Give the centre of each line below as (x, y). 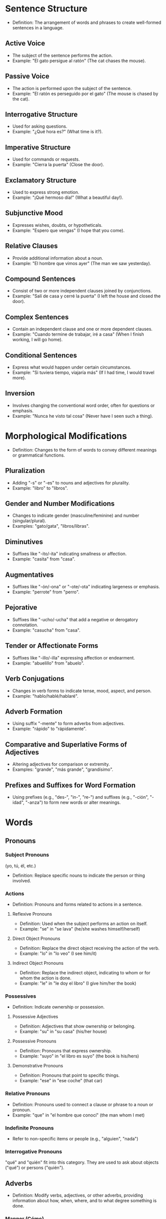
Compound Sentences (40, 279)
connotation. (25, 625)
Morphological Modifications (66, 436)
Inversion (20, 393)
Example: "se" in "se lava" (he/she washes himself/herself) (80, 929)
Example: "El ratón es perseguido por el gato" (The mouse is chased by (85, 94)
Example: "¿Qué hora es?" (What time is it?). (57, 132)
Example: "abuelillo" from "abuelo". (48, 663)
